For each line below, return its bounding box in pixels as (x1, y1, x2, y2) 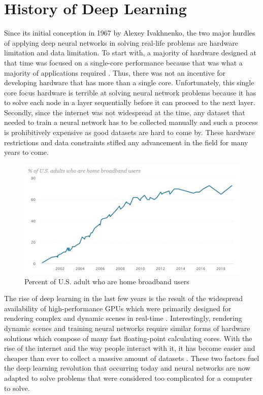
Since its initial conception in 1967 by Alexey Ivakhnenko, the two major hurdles (4, 27, 255, 38)
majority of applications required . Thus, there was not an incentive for (4, 67, 226, 78)
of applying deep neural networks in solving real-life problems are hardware (4, 37, 238, 48)
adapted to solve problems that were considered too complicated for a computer (4, 373, 253, 383)
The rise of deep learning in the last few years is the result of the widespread (4, 293, 243, 304)
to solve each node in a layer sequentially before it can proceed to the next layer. (4, 97, 255, 108)
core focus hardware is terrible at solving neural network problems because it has (4, 87, 256, 97)
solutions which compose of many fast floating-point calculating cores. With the (4, 333, 252, 343)
